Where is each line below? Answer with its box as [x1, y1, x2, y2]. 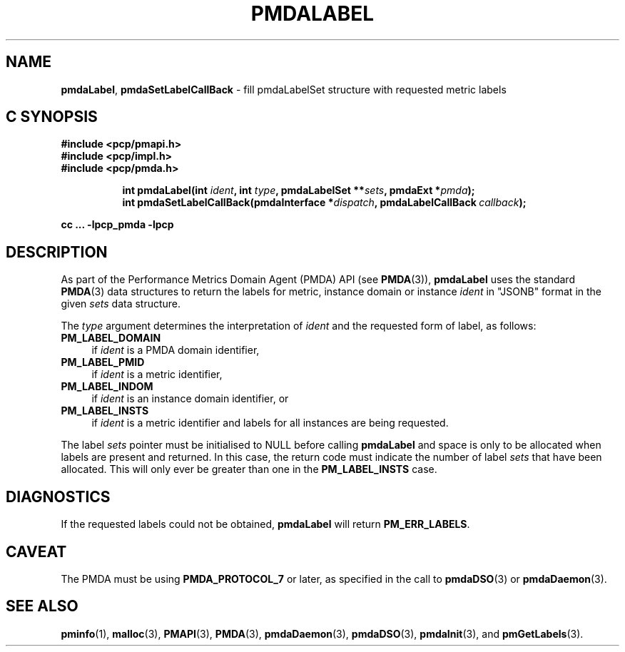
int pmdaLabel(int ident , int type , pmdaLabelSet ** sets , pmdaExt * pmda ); [122, 184, 475, 197]
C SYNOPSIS [6, 108, 98, 126]
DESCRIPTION [6, 243, 108, 261]
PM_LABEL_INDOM [61, 380, 153, 393]
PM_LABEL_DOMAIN [61, 332, 161, 345]
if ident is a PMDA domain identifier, [91, 344, 260, 357]
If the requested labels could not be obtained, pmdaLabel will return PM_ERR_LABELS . [61, 518, 470, 531]
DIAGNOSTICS [6, 487, 111, 506]
